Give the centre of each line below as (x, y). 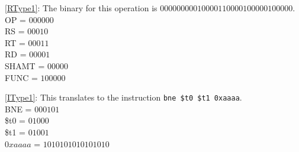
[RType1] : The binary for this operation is (81, 8)
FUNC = (21, 77)
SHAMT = (25, 65)
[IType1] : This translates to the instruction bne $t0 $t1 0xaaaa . (123, 97)
